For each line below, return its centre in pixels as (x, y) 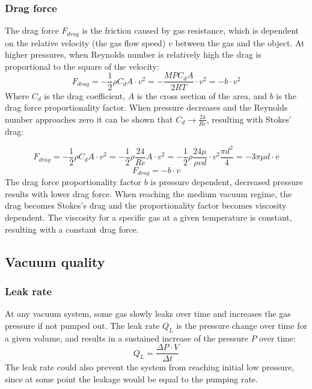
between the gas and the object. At (240, 42)
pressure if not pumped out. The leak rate (82, 325)
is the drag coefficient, (84, 95)
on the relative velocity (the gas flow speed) (85, 42)
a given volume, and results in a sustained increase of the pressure (127, 338)
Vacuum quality (55, 261)
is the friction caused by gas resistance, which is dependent (191, 30)
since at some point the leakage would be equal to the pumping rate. (131, 378)
